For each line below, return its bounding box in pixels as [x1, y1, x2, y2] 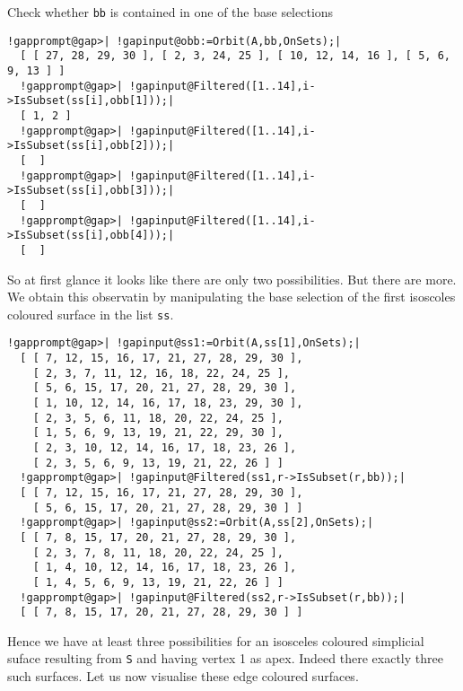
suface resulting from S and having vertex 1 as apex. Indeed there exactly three [7, 649, 443, 668]
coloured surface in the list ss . [7, 304, 174, 323]
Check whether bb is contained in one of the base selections [7, 3, 334, 21]
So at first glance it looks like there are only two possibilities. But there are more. [7, 269, 457, 288]
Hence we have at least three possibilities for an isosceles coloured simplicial [7, 631, 424, 650]
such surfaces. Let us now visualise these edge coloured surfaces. [7, 667, 359, 686]
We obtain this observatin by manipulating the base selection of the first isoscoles [7, 287, 456, 306]
